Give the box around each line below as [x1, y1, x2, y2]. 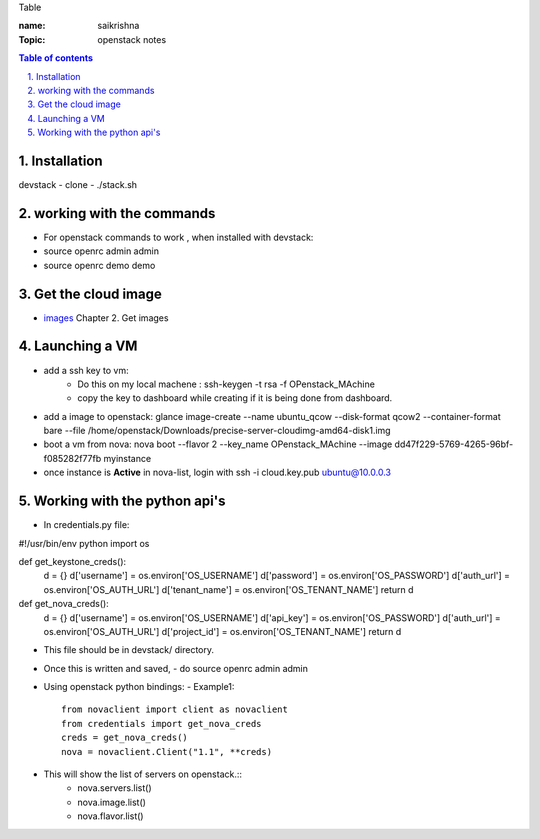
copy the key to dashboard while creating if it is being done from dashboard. [77, 392, 393, 404]
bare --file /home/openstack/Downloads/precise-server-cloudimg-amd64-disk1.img [43, 425, 391, 437]
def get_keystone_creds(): [18, 555, 127, 567]
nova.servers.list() [77, 782, 152, 794]
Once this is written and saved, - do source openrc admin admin [43, 662, 309, 674]
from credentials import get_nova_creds [61, 718, 262, 729]
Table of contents [18, 52, 94, 64]
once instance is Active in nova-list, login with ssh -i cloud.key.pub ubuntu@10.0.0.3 [43, 466, 392, 479]
